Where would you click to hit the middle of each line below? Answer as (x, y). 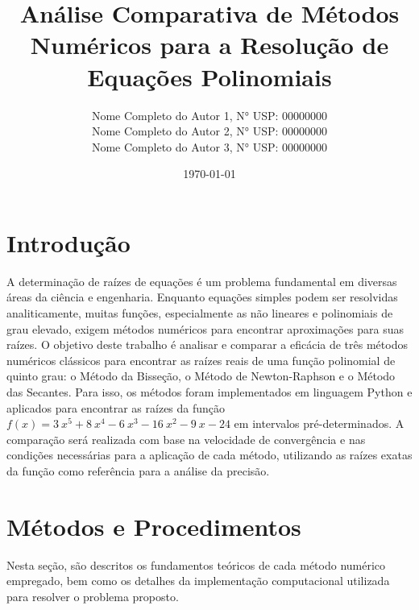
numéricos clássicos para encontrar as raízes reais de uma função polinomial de (201, 360)
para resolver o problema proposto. (93, 596)
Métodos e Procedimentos (154, 526)
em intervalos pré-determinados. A (319, 423)
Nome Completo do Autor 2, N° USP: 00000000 (209, 131)
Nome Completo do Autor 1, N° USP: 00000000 (209, 115)
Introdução (68, 242)
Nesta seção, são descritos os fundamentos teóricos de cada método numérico (196, 564)
